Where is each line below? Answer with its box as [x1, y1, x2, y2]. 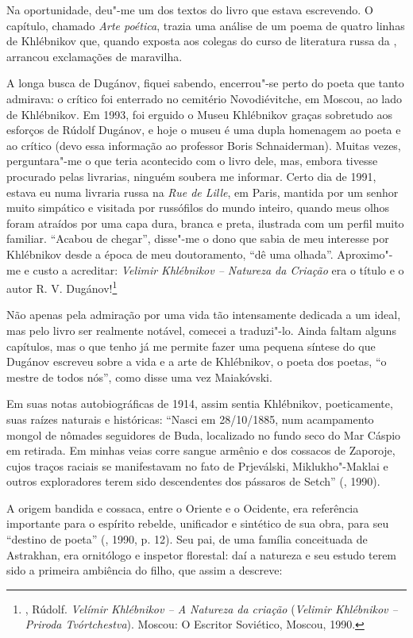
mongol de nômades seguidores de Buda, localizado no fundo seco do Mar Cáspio [6, 426, 401, 443]
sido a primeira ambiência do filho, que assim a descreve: [6, 562, 283, 578]
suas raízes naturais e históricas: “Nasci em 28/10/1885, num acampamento [6, 410, 374, 427]
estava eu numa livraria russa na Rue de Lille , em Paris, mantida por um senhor [6, 183, 399, 200]
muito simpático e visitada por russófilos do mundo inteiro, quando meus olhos [6, 199, 390, 216]
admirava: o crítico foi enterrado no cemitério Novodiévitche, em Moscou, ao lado [6, 90, 403, 106]
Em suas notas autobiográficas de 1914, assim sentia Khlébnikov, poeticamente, [6, 395, 393, 412]
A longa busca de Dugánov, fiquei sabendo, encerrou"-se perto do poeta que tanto [6, 75, 404, 91]
